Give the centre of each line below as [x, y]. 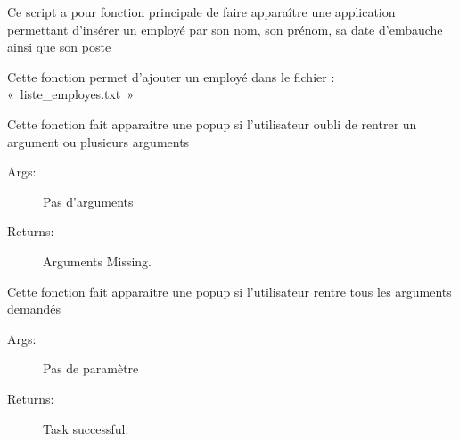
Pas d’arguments [88, 201]
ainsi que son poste [59, 47]
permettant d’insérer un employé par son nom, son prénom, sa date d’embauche [225, 29]
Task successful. [86, 428]
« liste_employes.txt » [71, 94]
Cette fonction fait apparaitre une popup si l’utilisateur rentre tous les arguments [229, 291]
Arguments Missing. [97, 261]
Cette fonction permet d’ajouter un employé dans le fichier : [171, 76]
